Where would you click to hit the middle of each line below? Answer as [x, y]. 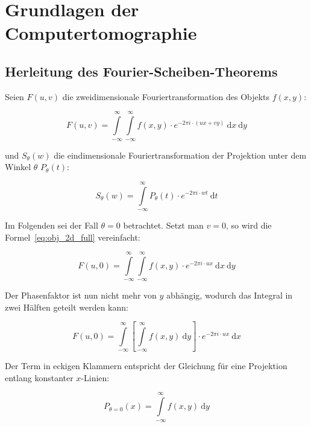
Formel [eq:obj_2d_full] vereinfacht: [73, 237]
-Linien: [95, 377]
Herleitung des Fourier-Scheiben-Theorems [141, 71]
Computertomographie [101, 33]
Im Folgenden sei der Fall [52, 225]
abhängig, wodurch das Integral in [230, 295]
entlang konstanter [39, 377]
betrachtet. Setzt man [163, 225]
